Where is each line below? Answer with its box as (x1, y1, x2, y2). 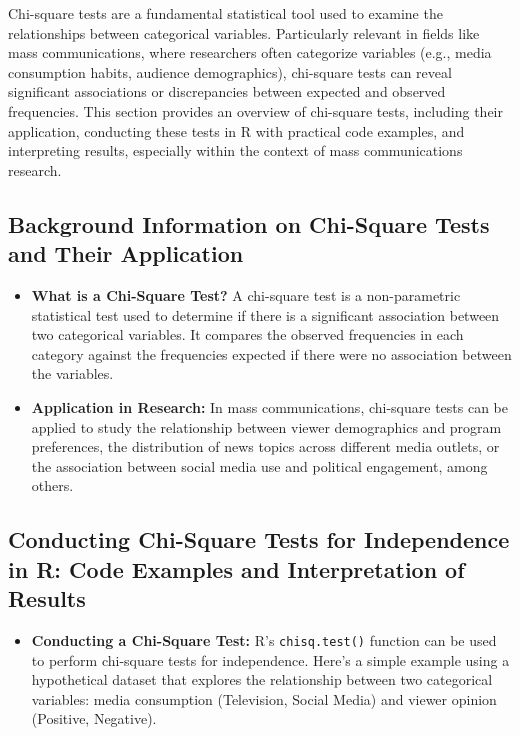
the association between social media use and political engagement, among (31, 455, 488, 476)
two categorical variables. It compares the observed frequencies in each (31, 324, 464, 345)
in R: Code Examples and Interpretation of (8, 553, 465, 584)
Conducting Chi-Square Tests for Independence (8, 524, 510, 555)
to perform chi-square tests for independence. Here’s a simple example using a (31, 649, 510, 670)
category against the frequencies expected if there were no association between (31, 343, 512, 364)
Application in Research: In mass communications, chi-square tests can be (31, 396, 509, 417)
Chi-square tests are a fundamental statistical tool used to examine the (8, 3, 443, 23)
